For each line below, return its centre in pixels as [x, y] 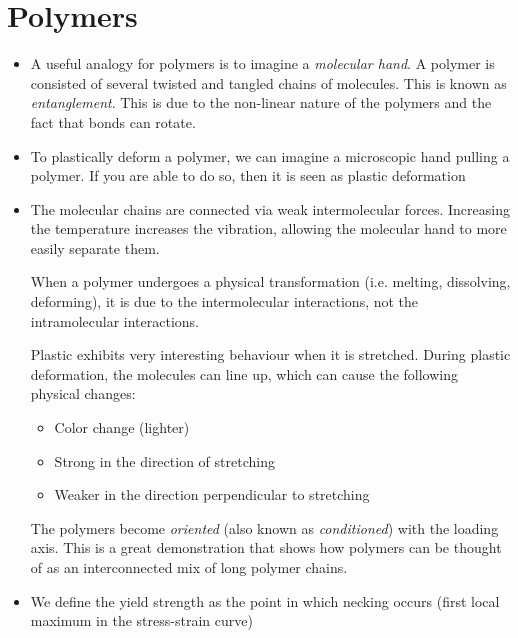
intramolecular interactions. [115, 320]
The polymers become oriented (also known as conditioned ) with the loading [264, 527]
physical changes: [83, 393]
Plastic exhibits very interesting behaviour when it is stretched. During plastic [270, 354]
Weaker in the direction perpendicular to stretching [212, 494]
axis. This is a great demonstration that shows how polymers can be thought [266, 547]
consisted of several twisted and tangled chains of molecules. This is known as [268, 82]
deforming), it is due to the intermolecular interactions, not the [224, 301]
